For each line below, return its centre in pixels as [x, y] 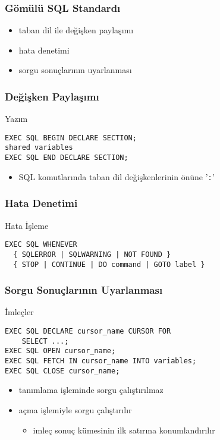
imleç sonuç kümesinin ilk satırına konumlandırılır [124, 430]
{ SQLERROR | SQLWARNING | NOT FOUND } [92, 254]
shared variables [39, 148]
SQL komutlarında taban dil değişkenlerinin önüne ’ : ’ [117, 176]
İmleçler [19, 312]
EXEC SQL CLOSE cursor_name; [62, 371]
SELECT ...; [45, 341]
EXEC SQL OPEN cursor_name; [60, 351]
